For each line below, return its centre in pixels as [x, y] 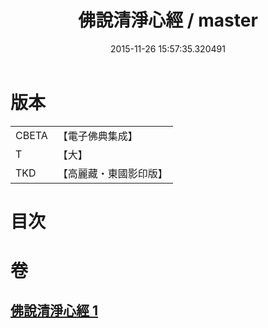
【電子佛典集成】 [97, 136]
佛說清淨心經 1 [54, 311]
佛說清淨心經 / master [168, 20]
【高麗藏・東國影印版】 [112, 173]
